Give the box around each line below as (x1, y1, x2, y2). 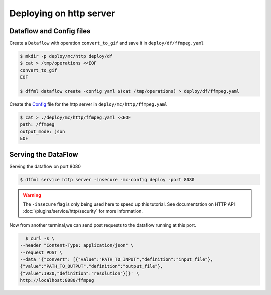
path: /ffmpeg (20, 122, 55, 127)
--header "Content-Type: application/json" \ (20, 243, 134, 248)
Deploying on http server (9, 8, 115, 19)
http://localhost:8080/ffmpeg (20, 278, 94, 283)
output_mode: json (20, 128, 65, 134)
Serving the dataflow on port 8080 (9, 163, 81, 169)
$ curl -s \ (25, 235, 55, 241)
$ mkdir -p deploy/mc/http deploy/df (20, 53, 113, 59)
